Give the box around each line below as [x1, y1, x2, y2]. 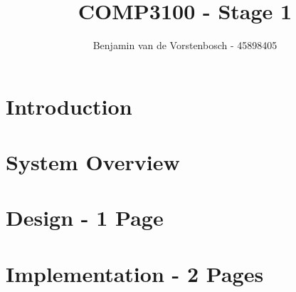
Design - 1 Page [6, 203, 164, 232]
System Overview [6, 147, 180, 177]
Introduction [6, 91, 132, 120]
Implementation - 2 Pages [6, 259, 264, 288]
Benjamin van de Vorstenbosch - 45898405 [92, 38, 277, 53]
